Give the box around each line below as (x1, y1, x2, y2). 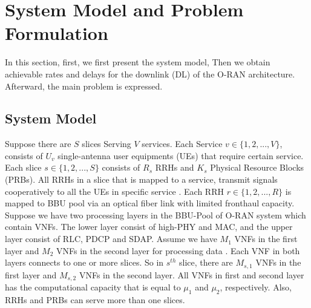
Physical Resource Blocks (210, 161, 304, 174)
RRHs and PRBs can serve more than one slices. (5, 293, 185, 306)
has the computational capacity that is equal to (5, 281, 181, 293)
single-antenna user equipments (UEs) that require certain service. (57, 149, 304, 162)
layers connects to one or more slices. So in (5, 256, 164, 269)
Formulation (5, 21, 108, 45)
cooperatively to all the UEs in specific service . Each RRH (5, 185, 224, 197)
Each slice (5, 161, 42, 174)
